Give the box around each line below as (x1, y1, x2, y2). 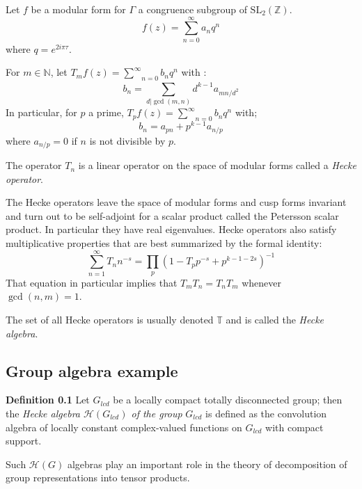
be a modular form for (31, 2, 126, 16)
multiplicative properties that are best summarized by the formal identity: (6, 236, 322, 250)
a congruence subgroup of (138, 2, 247, 16)
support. (6, 433, 42, 448)
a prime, (88, 105, 124, 120)
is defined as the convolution (205, 406, 327, 420)
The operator (6, 158, 62, 173)
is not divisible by (89, 133, 166, 147)
